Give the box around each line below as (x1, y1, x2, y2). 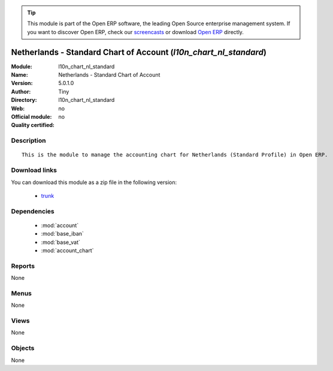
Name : (11, 71, 28, 79)
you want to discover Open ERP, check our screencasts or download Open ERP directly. (27, 28, 244, 35)
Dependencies (11, 207, 55, 215)
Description (11, 137, 46, 145)
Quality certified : (11, 122, 55, 129)
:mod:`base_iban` (41, 230, 84, 237)
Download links (11, 166, 57, 174)
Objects (11, 344, 35, 352)
